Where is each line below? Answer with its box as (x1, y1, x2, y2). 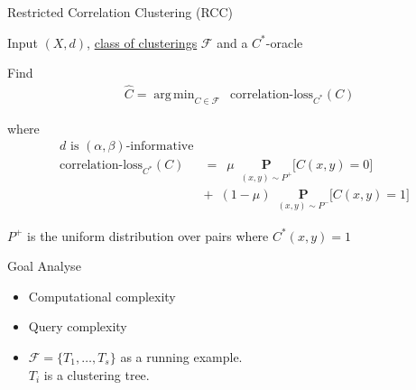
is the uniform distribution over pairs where (27, 226, 269, 245)
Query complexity (28, 317, 127, 336)
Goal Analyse (7, 256, 81, 275)
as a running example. (120, 347, 243, 366)
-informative (125, 140, 194, 153)
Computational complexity (28, 286, 176, 305)
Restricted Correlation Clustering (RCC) (7, 3, 233, 21)
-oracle (265, 32, 303, 51)
